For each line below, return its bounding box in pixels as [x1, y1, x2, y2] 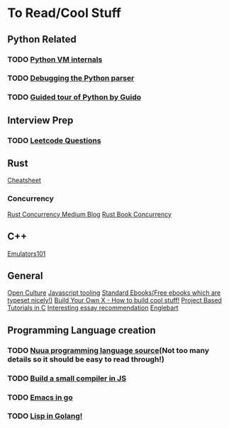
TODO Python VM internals [7, 55, 103, 64]
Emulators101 [7, 249, 46, 258]
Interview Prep [7, 114, 74, 126]
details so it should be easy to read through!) [7, 354, 164, 364]
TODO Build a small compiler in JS [7, 373, 126, 383]
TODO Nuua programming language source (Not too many [7, 345, 209, 355]
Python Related [7, 33, 77, 45]
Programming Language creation [7, 324, 156, 336]
